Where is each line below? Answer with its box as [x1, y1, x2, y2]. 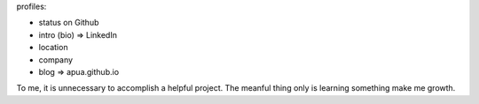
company [38, 54, 74, 65]
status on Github [38, 18, 99, 28]
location [38, 42, 68, 53]
